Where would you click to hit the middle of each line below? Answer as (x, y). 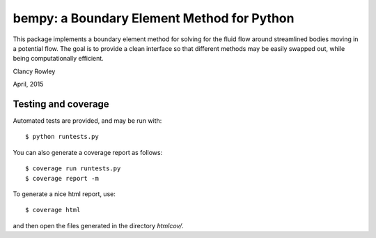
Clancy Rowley (34, 71)
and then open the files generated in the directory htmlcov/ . (98, 225)
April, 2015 (28, 84)
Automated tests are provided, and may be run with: (87, 121)
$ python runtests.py (62, 137)
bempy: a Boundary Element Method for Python (154, 18)
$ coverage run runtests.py (73, 169)
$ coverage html (53, 210)
